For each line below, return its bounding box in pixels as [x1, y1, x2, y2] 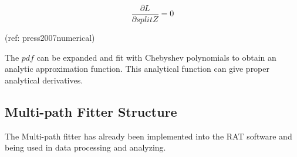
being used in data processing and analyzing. [5, 141, 166, 153]
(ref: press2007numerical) [5, 32, 95, 44]
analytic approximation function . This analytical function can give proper [5, 62, 270, 75]
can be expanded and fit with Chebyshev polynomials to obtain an [36, 51, 276, 63]
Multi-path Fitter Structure [5, 102, 177, 120]
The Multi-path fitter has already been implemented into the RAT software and [5, 130, 292, 142]
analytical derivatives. [5, 74, 83, 86]
